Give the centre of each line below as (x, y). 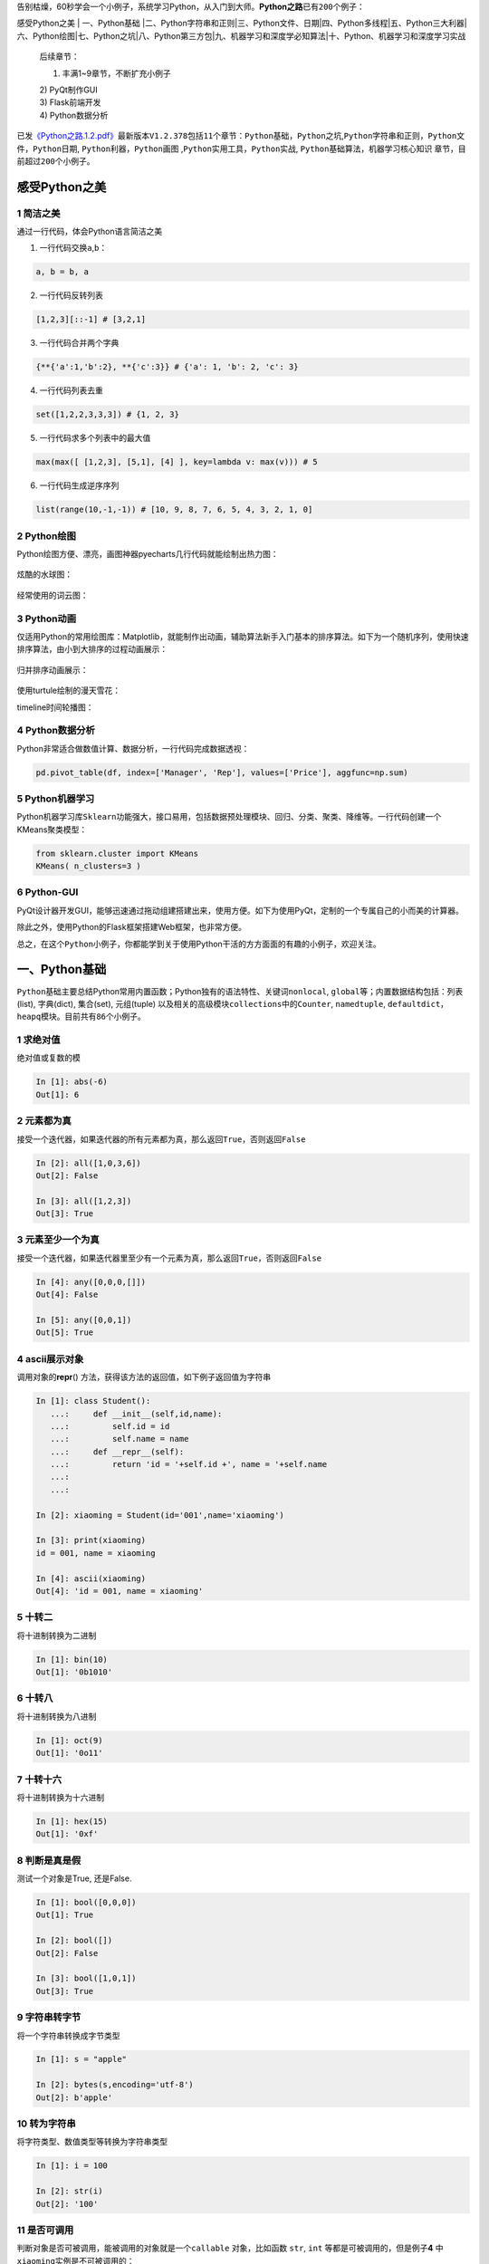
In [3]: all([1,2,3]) (84, 1201)
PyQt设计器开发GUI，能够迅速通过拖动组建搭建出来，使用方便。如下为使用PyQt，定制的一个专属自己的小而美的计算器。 (240, 910)
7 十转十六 (39, 1780)
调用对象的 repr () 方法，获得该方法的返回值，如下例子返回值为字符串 (144, 1377)
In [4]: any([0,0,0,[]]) (91, 1282)
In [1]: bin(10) (72, 1659)
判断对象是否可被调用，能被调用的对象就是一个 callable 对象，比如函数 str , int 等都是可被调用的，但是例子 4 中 (230, 2248)
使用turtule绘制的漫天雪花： (69, 691)
